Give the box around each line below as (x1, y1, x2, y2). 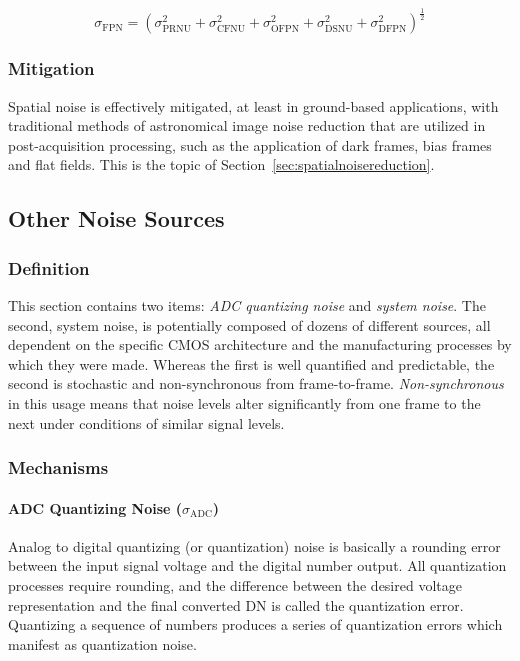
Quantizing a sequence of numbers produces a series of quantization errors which (8, 614, 503, 635)
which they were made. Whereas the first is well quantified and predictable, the (8, 353, 495, 374)
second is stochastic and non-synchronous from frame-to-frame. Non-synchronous (8, 373, 504, 394)
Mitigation (8, 56, 95, 81)
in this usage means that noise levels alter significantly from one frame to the (8, 392, 481, 413)
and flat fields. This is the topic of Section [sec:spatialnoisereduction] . (8, 154, 435, 175)
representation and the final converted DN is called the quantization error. (8, 594, 464, 615)
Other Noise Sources (8, 203, 225, 234)
